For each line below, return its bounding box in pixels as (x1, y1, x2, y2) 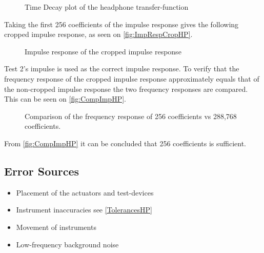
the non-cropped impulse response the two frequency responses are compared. (4, 83, 248, 94)
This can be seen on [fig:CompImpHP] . (4, 93, 126, 104)
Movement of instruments (16, 221, 96, 232)
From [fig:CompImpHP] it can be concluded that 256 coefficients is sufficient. (4, 138, 246, 148)
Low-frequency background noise (16, 239, 119, 249)
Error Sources (4, 163, 79, 179)
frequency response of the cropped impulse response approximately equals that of (4, 73, 259, 84)
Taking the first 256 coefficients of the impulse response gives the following (4, 18, 239, 29)
